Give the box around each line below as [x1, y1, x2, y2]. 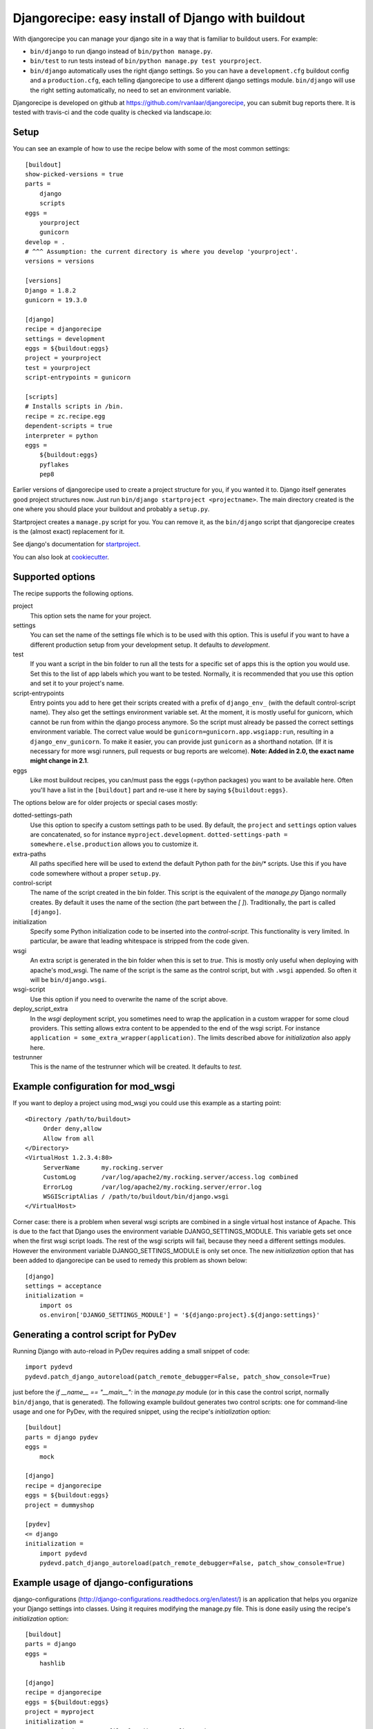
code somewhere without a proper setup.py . [30, 869, 162, 878]
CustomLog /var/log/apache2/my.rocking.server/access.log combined [43, 1173, 298, 1181]
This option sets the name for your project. [30, 611, 152, 620]
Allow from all [43, 1134, 95, 1143]
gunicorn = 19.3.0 [25, 296, 88, 304]
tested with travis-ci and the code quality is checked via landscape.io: [12, 108, 212, 117]
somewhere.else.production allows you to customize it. [30, 840, 198, 849]
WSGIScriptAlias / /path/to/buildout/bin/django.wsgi [43, 1192, 229, 1200]
